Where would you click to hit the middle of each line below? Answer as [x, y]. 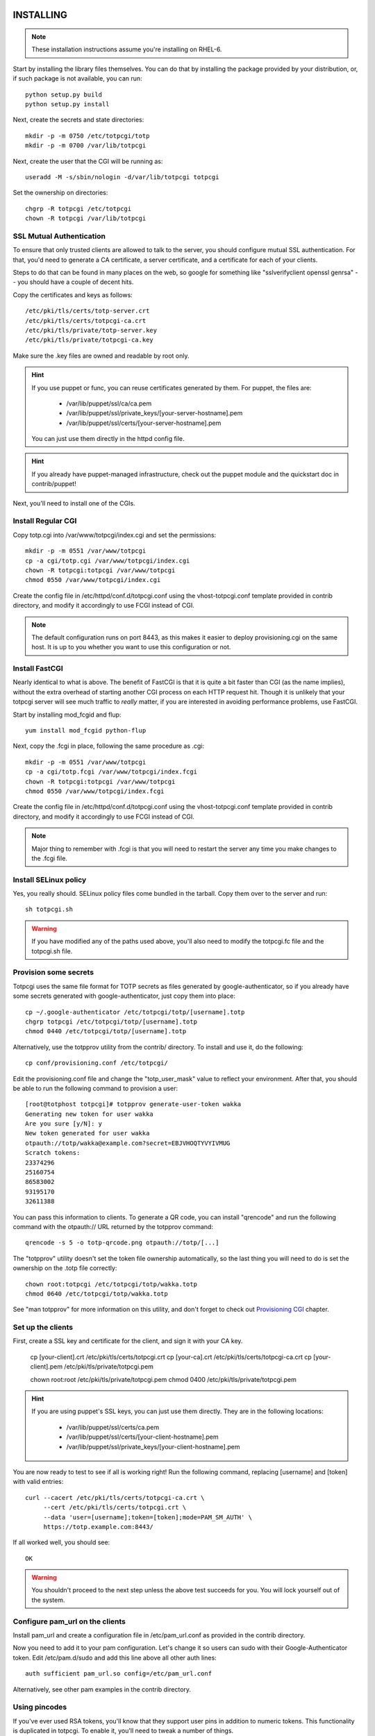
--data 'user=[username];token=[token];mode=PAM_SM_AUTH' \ [148, 1517]
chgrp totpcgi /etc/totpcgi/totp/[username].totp [111, 1021]
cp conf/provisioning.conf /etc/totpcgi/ [97, 1063]
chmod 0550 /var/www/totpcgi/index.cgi [93, 580]
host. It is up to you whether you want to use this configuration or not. [131, 647]
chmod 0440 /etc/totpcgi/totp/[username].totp [106, 1032]
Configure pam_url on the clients [69, 1621]
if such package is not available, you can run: [77, 78]
